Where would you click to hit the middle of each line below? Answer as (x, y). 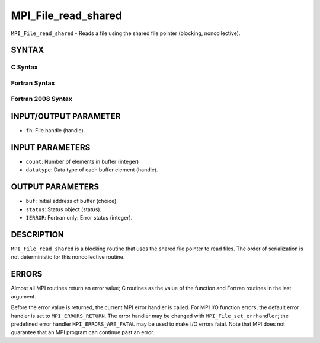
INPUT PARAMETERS (51, 147)
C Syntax (24, 67)
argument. (24, 296)
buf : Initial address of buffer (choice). (72, 201)
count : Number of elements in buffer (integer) (82, 162)
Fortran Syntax (33, 83)
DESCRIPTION (38, 234)
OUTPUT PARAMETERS (55, 187)
